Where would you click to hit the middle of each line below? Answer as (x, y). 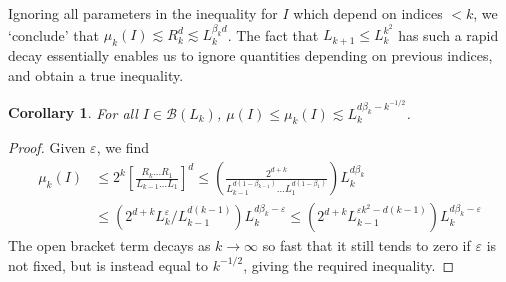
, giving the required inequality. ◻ (349, 264)
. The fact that (273, 34)
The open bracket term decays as (109, 245)
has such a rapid (448, 34)
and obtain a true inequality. (96, 74)
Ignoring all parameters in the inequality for (143, 13)
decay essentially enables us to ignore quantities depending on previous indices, (250, 55)
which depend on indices (368, 13)
